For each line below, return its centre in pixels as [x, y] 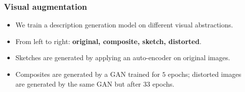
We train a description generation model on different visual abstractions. [124, 25]
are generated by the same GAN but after [78, 83]
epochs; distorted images [205, 74]
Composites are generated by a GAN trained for [88, 74]
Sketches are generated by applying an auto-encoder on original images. [123, 57]
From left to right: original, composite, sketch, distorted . [108, 41]
